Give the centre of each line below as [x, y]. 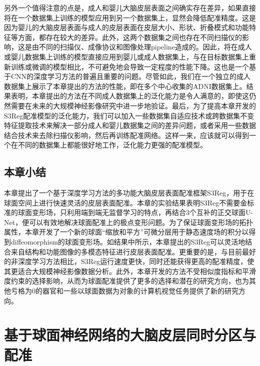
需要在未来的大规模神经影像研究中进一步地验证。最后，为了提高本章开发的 [133, 105]
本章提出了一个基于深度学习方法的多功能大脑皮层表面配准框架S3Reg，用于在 [129, 193]
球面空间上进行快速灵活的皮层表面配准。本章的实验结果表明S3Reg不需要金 [126, 202]
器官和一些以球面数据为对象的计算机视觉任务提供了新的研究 [140, 291]
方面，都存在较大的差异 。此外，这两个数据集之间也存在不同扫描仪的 [130, 37]
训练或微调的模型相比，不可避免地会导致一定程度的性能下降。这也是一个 [130, 66]
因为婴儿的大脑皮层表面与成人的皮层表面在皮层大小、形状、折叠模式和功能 [126, 27]
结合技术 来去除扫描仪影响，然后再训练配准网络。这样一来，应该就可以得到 [126, 135]
